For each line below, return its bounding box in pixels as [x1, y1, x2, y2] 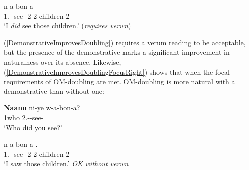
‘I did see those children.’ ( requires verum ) [4, 20, 131, 31]
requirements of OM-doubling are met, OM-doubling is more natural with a [4, 76, 235, 86]
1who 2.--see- [4, 112, 44, 122]
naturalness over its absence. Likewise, [4, 56, 121, 67]
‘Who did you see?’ [4, 122, 62, 132]
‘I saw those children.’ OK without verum [4, 158, 129, 169]
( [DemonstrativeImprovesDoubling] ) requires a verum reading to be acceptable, [4, 37, 246, 47]
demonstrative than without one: [4, 85, 104, 96]
